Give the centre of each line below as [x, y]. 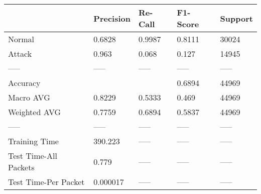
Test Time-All [33, 156]
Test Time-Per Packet [46, 182]
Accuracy [24, 83]
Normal [21, 39]
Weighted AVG [35, 112]
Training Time [33, 141]
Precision [112, 18]
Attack [20, 54]
